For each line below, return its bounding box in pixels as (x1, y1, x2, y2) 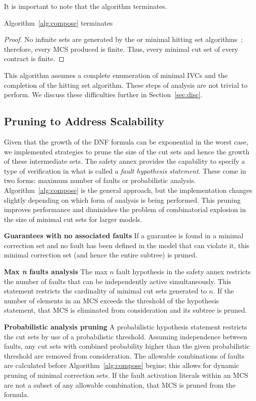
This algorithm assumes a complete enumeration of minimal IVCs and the (4, 70, 228, 80)
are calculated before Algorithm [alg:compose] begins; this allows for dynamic (4, 360, 239, 370)
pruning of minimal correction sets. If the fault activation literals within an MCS (4, 370, 249, 380)
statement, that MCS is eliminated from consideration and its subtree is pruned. (4, 305, 247, 315)
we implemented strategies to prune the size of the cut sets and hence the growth (4, 146, 250, 156)
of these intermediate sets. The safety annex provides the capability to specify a (4, 156, 245, 166)
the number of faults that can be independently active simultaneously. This (4, 276, 231, 286)
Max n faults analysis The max (4, 266, 108, 277)
